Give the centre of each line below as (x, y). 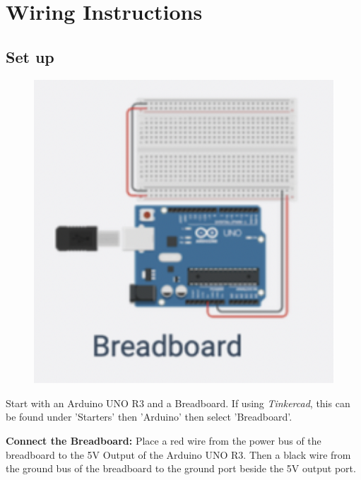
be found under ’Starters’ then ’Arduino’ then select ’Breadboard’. (149, 417)
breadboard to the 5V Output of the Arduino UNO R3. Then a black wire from (178, 454)
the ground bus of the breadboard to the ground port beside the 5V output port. (181, 468)
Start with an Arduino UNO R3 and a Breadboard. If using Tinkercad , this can (178, 403)
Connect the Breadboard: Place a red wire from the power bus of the (164, 440)
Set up (30, 56)
